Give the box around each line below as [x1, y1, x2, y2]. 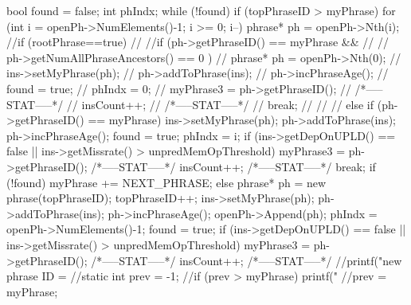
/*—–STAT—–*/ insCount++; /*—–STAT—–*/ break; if [91, 158, 376, 174]
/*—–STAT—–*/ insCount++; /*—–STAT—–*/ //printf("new [91, 252, 402, 268]
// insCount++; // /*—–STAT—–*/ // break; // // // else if [66, 96, 374, 112]
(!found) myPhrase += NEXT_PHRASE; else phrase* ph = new [6, 174, 327, 190]
